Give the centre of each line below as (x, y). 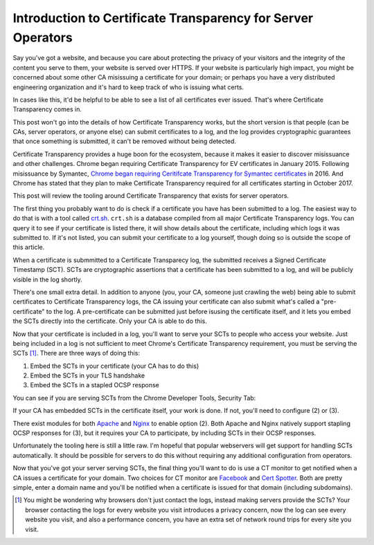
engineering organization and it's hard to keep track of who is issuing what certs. (128, 87)
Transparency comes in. (47, 109)
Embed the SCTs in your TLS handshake (88, 376)
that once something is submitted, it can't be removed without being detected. (125, 141)
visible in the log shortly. (47, 279)
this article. (29, 247)
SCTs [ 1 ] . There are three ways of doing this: (76, 353)
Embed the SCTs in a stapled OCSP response (95, 385)
